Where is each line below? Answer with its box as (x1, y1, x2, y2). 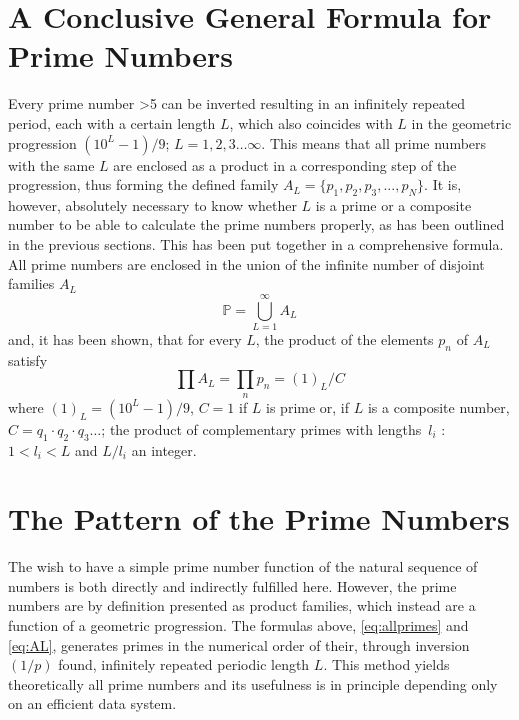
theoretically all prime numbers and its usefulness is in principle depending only (8, 673, 498, 694)
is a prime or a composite (315, 194, 472, 215)
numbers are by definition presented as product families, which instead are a (8, 595, 476, 616)
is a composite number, (367, 396, 510, 417)
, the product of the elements (255, 328, 434, 349)
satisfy (8, 349, 48, 370)
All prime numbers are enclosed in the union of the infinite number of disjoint (8, 253, 485, 274)
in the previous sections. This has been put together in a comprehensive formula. (8, 234, 504, 255)
